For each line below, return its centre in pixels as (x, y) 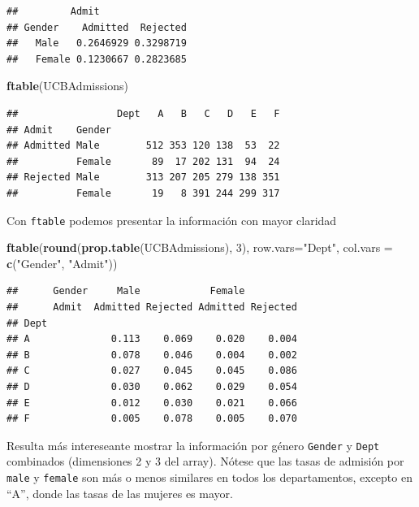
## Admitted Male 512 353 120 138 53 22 (143, 146)
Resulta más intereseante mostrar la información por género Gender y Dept (193, 445)
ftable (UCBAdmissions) (67, 86)
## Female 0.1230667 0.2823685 (97, 59)
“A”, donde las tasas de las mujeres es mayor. (120, 493)
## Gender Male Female (126, 291)
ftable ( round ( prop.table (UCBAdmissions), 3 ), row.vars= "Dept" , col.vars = (200, 247)
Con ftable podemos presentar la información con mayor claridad (172, 220)
